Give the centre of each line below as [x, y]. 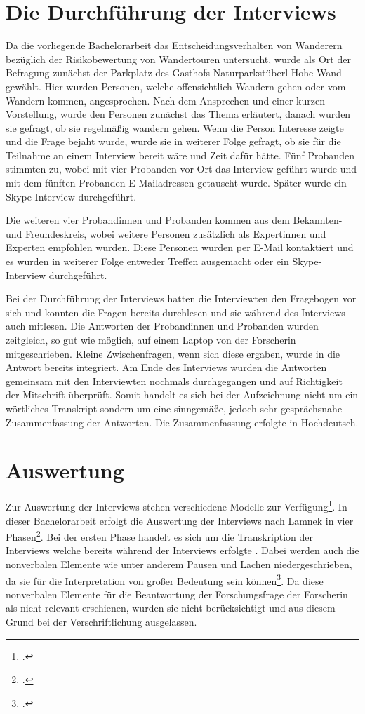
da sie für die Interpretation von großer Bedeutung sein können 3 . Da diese [165, 579]
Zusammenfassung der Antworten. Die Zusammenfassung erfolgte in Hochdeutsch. [182, 422]
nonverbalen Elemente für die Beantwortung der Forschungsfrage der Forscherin [177, 594]
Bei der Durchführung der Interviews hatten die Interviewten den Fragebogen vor [181, 298]
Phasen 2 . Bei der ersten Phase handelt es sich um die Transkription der [159, 535]
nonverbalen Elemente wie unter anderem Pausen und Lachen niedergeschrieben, [179, 564]
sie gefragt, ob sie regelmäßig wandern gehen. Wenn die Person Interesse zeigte [175, 127]
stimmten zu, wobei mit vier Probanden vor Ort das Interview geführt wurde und [181, 169]
